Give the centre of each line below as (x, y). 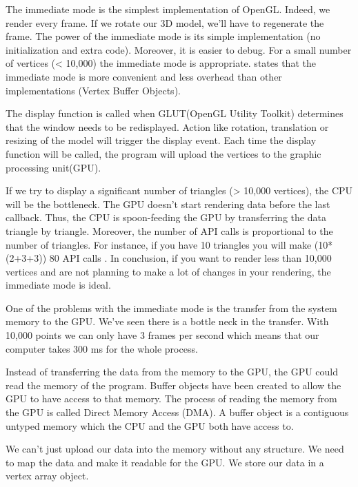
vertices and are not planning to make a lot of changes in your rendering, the (168, 271)
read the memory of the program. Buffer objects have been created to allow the (173, 385)
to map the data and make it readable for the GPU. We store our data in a (165, 462)
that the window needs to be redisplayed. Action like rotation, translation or (167, 126)
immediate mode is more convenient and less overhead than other (144, 76)
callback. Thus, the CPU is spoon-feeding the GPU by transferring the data (166, 217)
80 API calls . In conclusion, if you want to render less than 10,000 (190, 258)
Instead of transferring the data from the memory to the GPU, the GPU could (172, 372)
